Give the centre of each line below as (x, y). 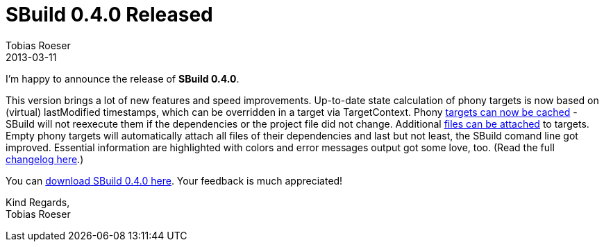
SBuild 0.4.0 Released (109, 15)
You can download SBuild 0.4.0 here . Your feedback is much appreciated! (174, 180)
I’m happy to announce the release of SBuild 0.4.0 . (123, 78)
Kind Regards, (38, 202)
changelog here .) (45, 159)
